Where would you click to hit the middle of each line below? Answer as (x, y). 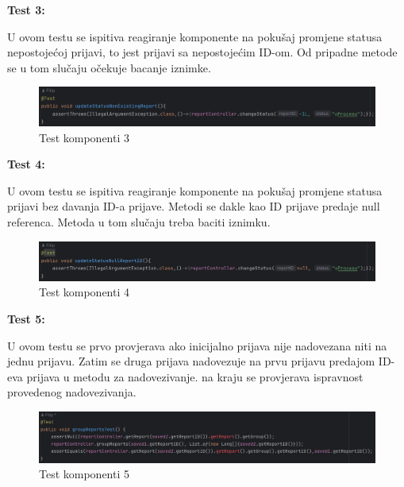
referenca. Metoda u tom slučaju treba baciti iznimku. (139, 222)
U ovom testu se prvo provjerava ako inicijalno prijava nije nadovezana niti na (197, 345)
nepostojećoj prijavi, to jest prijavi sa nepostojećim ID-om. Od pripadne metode (202, 52)
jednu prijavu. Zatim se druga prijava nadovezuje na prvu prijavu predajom (191, 361)
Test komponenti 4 (85, 292)
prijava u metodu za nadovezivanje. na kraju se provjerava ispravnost (195, 376)
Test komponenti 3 (85, 137)
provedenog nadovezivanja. (72, 392)
